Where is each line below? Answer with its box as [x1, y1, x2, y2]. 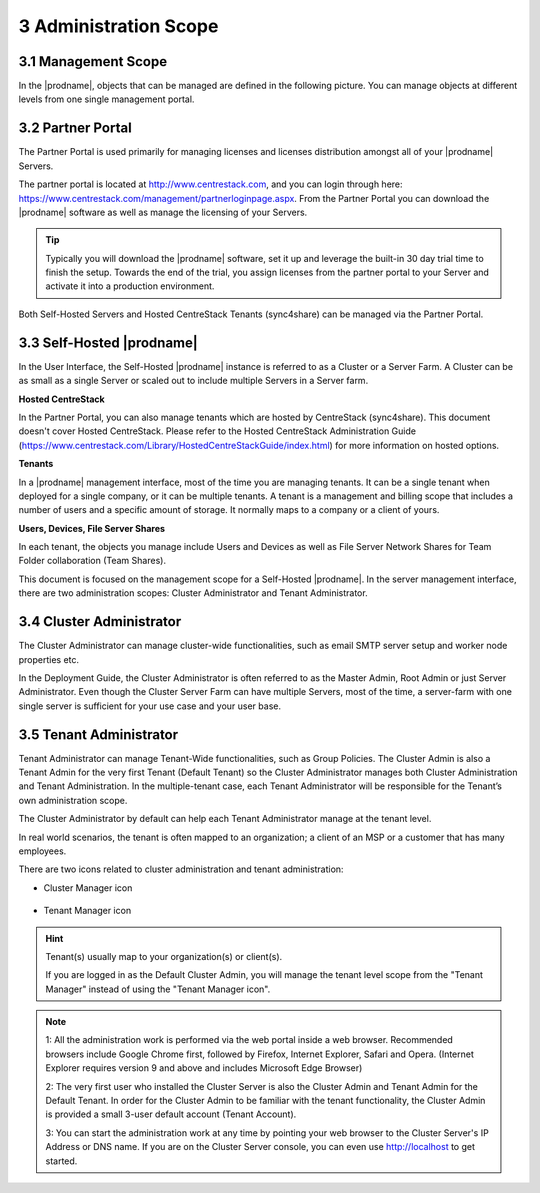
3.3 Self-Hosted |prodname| [18, 334, 199, 351]
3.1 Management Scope [18, 53, 168, 70]
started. [45, 1155, 78, 1167]
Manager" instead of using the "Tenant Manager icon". [45, 983, 271, 995]
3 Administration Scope [18, 15, 219, 37]
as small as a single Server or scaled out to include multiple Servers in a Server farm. [18, 375, 369, 387]
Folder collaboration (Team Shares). [18, 555, 167, 567]
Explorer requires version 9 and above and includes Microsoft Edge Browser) [45, 1062, 363, 1074]
